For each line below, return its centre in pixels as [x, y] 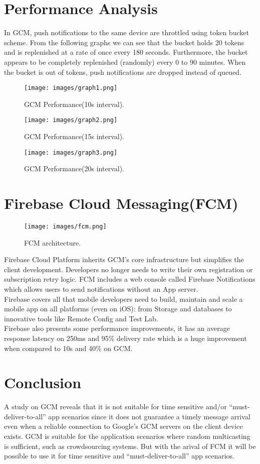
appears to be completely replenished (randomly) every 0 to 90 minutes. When [125, 62]
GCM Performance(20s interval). [74, 168]
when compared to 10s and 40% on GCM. [68, 348]
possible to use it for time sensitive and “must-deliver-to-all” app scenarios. [119, 456]
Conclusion [43, 382]
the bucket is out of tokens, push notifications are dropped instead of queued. [123, 72]
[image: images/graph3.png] [71, 152]
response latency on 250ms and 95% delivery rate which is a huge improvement [125, 338]
